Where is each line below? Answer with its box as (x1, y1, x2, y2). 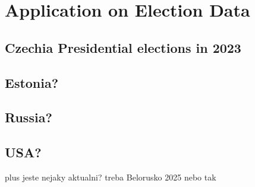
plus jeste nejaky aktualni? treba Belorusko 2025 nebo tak (5, 170, 216, 183)
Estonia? (5, 73, 59, 91)
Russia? (5, 108, 52, 126)
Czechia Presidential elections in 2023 (5, 38, 241, 56)
